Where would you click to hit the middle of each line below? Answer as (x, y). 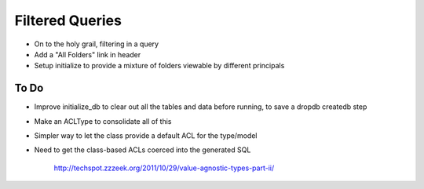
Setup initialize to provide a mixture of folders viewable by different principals (159, 66)
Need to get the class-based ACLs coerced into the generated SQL (143, 150)
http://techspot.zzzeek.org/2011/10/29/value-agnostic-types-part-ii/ (164, 168)
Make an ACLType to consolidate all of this (103, 121)
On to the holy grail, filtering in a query (97, 44)
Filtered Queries (68, 20)
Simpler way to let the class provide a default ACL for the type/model (146, 136)
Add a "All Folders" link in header (88, 54)
